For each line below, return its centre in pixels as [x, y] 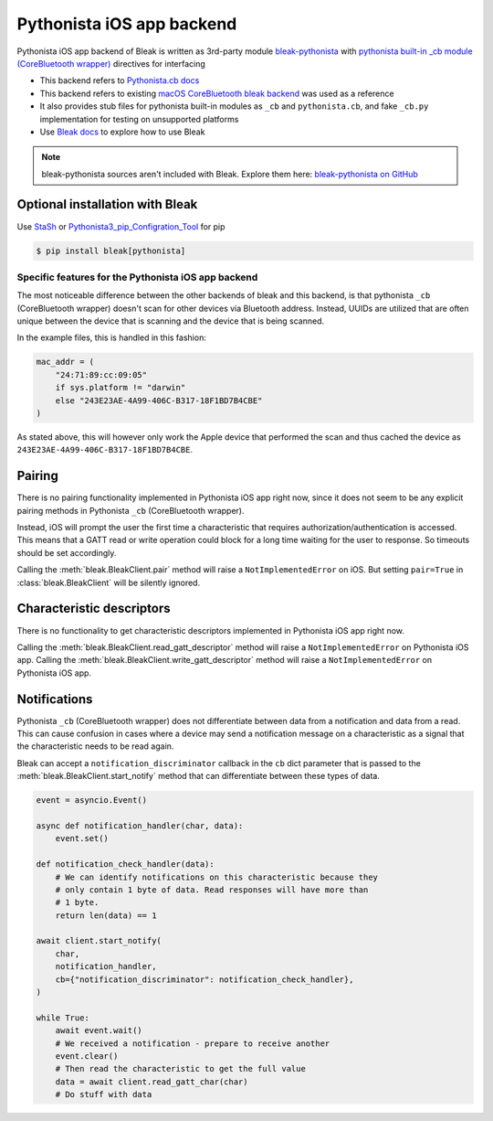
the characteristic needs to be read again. [95, 746]
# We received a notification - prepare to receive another [193, 1043]
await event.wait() [99, 1030]
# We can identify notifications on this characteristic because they [217, 877]
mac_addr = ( [65, 362]
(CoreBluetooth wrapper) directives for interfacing [111, 63]
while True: [63, 1018]
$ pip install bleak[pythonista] [111, 251]
